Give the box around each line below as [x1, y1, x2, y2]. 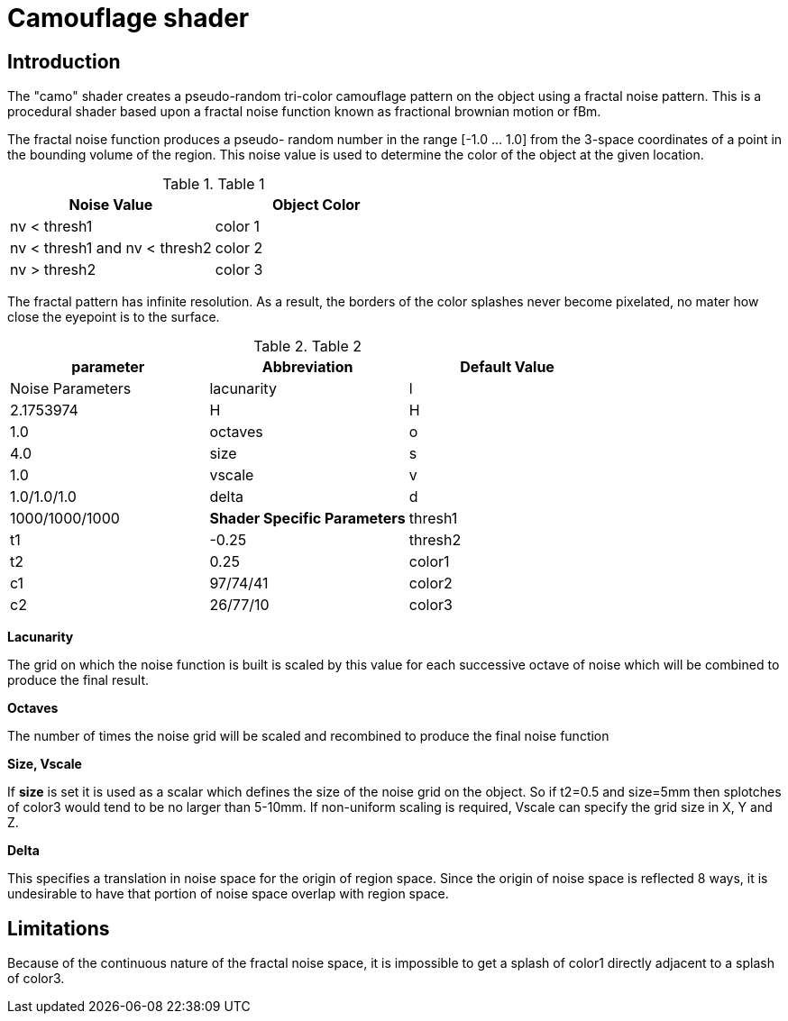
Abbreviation [261, 358, 353, 377]
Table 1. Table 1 [162, 175, 265, 194]
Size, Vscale [7, 756, 82, 772]
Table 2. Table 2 [253, 337, 362, 356]
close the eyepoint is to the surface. [7, 309, 220, 325]
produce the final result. [7, 672, 150, 688]
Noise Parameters [10, 379, 132, 398]
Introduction [7, 50, 121, 73]
